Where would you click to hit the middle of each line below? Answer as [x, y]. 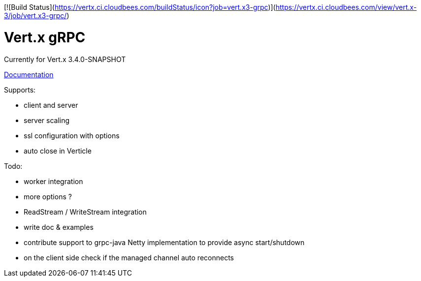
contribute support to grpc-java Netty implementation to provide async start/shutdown [164, 242]
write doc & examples [59, 227]
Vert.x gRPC [45, 37]
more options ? [48, 196]
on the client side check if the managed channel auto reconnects [129, 257]
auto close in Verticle [58, 151]
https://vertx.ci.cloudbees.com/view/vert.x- [346, 7]
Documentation [29, 74]
